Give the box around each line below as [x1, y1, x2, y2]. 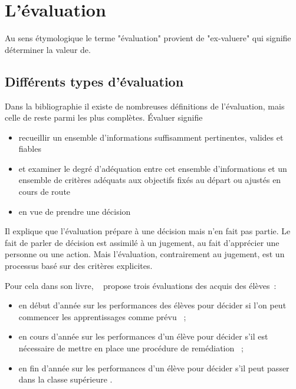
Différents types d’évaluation [5, 72, 184, 90]
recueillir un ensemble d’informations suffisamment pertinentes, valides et [18, 131, 284, 143]
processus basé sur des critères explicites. [5, 260, 153, 272]
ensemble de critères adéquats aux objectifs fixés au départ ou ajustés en [18, 174, 281, 186]
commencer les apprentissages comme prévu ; [18, 310, 186, 322]
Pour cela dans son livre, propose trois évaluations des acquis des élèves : [5, 279, 277, 291]
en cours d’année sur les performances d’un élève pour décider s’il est [18, 330, 268, 343]
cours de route [18, 185, 71, 198]
